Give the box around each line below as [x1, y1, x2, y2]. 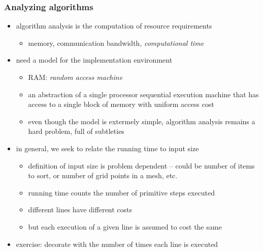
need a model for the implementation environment [16, 54, 173, 65]
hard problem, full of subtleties [28, 126, 124, 136]
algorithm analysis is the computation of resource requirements [16, 20, 212, 31]
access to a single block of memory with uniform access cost [28, 99, 214, 109]
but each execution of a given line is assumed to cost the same [28, 221, 222, 232]
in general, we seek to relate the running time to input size [16, 143, 199, 153]
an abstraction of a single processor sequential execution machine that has [28, 89, 259, 99]
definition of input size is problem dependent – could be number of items [28, 160, 255, 171]
